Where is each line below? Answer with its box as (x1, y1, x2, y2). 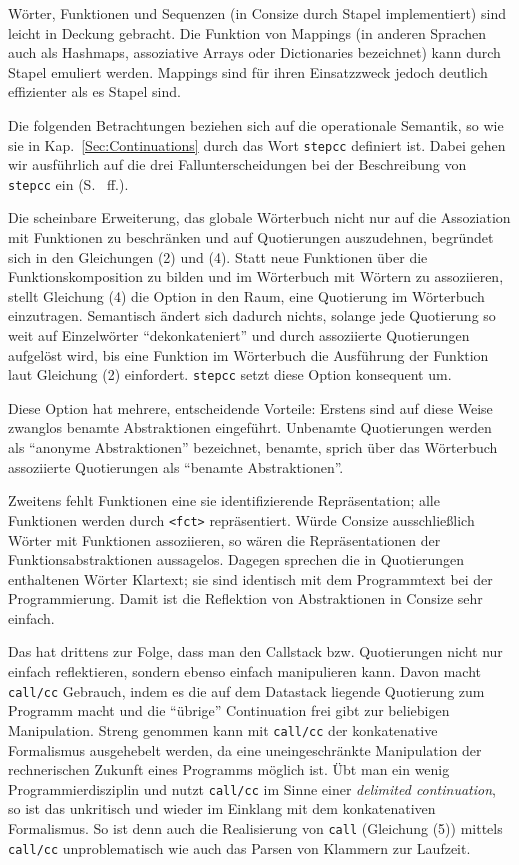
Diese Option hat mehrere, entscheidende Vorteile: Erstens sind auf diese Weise (8, 397, 493, 418)
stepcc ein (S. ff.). (8, 173, 129, 194)
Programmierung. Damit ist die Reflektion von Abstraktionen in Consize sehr (8, 588, 483, 609)
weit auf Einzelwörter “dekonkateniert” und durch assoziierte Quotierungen (8, 325, 470, 346)
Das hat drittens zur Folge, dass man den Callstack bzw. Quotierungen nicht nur (8, 641, 503, 662)
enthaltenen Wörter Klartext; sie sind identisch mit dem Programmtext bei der (8, 568, 493, 589)
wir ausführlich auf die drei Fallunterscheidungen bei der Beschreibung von (8, 154, 467, 175)
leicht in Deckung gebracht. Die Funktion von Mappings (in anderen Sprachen (8, 22, 487, 43)
